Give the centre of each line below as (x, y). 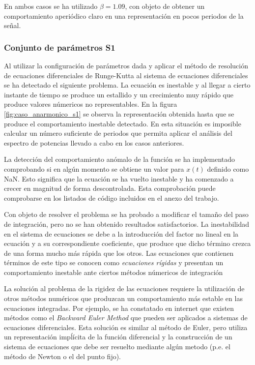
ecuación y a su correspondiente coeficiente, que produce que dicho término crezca (127, 243)
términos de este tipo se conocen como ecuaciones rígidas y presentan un (114, 262)
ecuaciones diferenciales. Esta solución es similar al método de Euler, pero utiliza (126, 327)
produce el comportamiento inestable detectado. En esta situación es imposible (123, 123)
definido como (228, 168)
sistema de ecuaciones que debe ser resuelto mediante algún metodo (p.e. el (117, 347)
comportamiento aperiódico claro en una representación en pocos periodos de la (124, 15)
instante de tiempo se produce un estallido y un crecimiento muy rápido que (119, 94)
